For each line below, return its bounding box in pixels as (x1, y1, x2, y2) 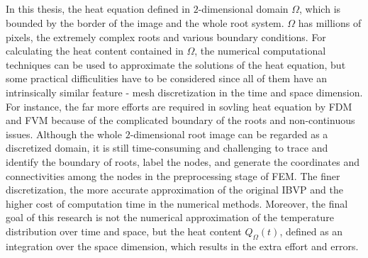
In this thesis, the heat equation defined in (6, 1, 191, 16)
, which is (299, 1, 341, 16)
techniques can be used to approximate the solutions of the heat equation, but (6, 57, 346, 72)
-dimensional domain (198, 1, 289, 16)
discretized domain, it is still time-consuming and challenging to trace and (6, 140, 328, 155)
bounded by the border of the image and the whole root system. (6, 15, 284, 30)
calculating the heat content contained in (6, 43, 184, 58)
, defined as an (279, 223, 343, 238)
